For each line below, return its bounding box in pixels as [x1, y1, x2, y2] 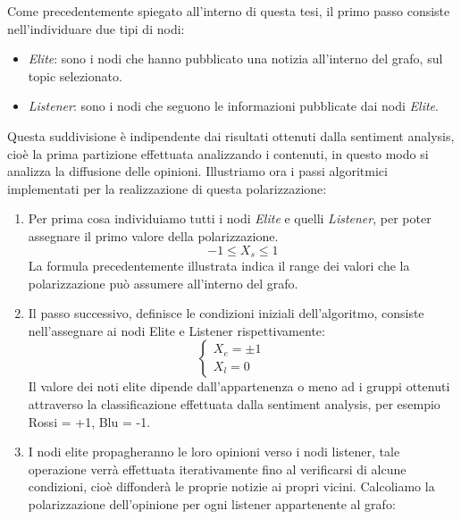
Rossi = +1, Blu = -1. [28, 412, 151, 431]
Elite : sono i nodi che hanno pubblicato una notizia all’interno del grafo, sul [28, 49, 443, 68]
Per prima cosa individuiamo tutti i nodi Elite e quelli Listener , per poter [28, 209, 432, 228]
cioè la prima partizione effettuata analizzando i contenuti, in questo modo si [7, 144, 429, 163]
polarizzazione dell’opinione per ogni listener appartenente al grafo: [28, 494, 396, 513]
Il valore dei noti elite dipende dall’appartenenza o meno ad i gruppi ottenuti [28, 377, 450, 396]
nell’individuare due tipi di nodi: [7, 19, 185, 38]
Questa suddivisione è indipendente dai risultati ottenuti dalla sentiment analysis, [7, 126, 455, 145]
